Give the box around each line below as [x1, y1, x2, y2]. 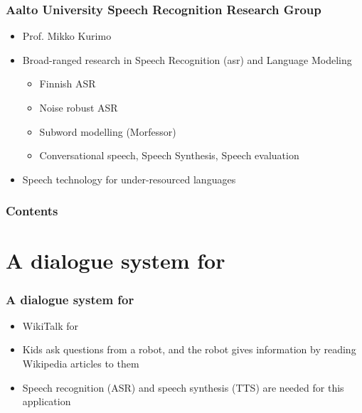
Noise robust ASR [39, 100, 118, 114]
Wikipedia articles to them [22, 356, 139, 370]
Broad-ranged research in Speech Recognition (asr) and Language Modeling [22, 52, 352, 67]
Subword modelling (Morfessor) [39, 124, 176, 139]
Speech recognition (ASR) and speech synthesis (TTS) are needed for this [22, 380, 344, 395]
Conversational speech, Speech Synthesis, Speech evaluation [39, 148, 299, 163]
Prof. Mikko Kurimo [22, 28, 112, 43]
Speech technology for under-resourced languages [22, 171, 236, 186]
